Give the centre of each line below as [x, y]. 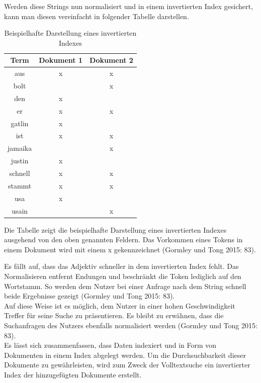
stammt [20, 185]
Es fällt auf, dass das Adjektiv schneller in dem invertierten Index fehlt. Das [121, 266]
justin [20, 161]
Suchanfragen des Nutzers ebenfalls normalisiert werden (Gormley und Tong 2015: [131, 325]
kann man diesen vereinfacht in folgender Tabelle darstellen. [97, 16]
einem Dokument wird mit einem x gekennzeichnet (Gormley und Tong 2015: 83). [130, 249]
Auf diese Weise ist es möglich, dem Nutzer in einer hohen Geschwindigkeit [120, 305]
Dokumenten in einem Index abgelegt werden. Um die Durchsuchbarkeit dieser [125, 355]
